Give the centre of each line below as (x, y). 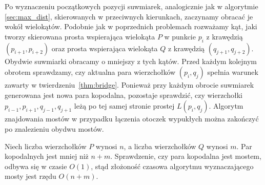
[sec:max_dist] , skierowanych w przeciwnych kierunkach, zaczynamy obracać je (129, 16)
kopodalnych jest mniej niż (47, 156)
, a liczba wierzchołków (160, 146)
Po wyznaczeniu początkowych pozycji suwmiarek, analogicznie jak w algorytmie (131, 6)
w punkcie (180, 36)
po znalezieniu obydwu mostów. (54, 128)
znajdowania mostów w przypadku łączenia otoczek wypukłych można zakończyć (132, 119)
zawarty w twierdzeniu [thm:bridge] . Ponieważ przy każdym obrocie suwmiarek (129, 85)
